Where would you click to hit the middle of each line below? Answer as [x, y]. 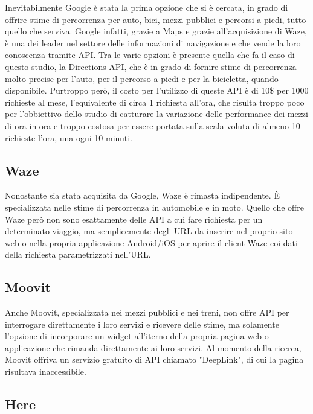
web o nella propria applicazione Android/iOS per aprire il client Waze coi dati [151, 242]
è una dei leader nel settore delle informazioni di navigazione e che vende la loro [153, 43]
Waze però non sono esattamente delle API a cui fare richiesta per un [134, 219]
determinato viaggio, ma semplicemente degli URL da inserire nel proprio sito [149, 231]
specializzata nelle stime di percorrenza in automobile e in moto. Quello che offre [154, 207]
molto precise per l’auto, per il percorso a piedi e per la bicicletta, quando [142, 78]
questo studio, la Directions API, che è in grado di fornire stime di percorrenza [151, 66]
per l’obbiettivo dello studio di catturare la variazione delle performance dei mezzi [156, 114]
